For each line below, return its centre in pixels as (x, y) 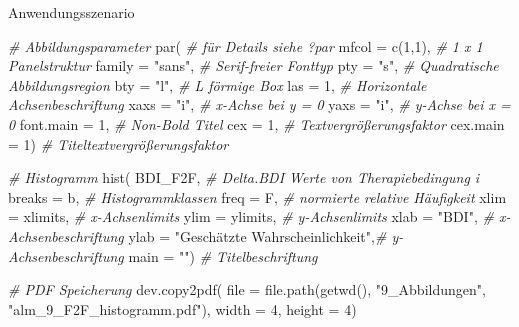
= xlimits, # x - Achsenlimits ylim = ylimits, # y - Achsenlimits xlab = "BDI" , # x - (259, 216)
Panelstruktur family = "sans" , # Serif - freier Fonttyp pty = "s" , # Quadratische (253, 65)
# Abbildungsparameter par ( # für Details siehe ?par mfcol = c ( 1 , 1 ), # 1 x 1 (245, 45)
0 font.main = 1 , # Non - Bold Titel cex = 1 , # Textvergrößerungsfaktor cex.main (256, 123)
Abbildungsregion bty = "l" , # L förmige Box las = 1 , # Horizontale (217, 84)
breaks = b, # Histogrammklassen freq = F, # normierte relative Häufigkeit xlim (257, 196)
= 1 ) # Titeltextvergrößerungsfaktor (118, 143)
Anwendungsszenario (71, 12)
